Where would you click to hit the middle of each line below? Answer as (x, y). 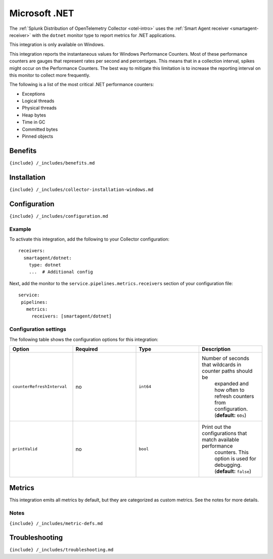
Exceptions (34, 94)
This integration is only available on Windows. (57, 45)
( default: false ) (233, 471)
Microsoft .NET (42, 13)
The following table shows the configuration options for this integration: (84, 339)
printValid (25, 449)
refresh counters (234, 396)
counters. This (231, 452)
